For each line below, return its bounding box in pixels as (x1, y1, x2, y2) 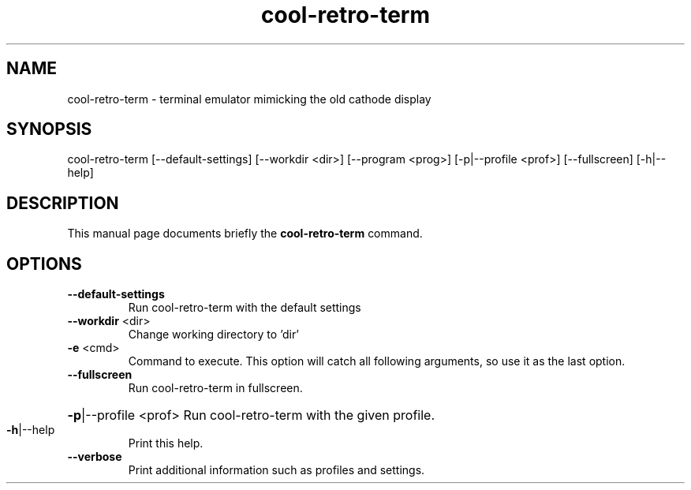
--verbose (67, 450, 122, 464)
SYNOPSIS (6, 119, 92, 140)
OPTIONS (6, 253, 82, 274)
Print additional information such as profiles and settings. (128, 463, 425, 477)
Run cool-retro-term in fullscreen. (128, 381, 303, 395)
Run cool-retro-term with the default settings (128, 301, 361, 315)
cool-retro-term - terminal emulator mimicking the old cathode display (67, 92, 431, 106)
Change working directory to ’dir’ (128, 327, 300, 342)
